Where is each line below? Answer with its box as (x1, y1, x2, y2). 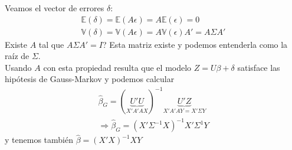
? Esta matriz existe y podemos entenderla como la (103, 38, 288, 50)
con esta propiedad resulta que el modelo (43, 61, 192, 73)
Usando (5, 61, 32, 73)
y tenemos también (5, 133, 73, 146)
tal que (38, 38, 64, 50)
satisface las (237, 61, 280, 73)
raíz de (5, 50, 29, 62)
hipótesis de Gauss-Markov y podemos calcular (5, 73, 175, 85)
